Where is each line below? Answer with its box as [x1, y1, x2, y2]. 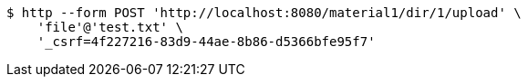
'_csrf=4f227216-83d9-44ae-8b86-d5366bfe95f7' [36, 34, 376, 49]
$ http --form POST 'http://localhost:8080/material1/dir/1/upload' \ [6, 5, 522, 20]
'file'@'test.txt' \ [36, 20, 183, 34]
